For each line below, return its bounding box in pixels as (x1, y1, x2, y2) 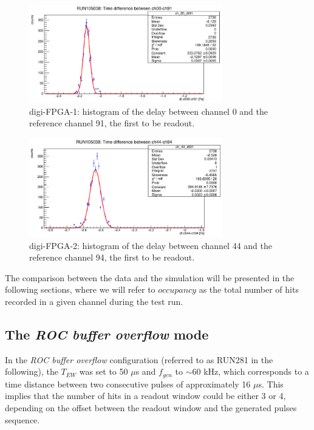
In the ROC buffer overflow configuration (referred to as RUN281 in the (5, 353, 273, 366)
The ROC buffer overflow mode (5, 324, 209, 343)
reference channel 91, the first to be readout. (29, 117, 195, 129)
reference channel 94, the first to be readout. (29, 251, 195, 264)
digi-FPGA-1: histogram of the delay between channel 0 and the (29, 104, 268, 117)
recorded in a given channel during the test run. (5, 295, 183, 307)
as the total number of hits (199, 283, 299, 296)
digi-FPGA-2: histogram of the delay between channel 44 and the (29, 239, 272, 251)
